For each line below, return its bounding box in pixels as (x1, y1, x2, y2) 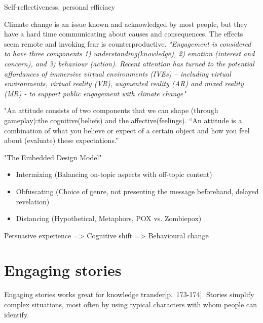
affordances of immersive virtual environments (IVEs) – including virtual (4, 68, 231, 79)
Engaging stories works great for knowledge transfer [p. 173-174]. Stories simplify (4, 289, 254, 300)
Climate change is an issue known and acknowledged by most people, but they (4, 18, 248, 29)
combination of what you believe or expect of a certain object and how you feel (4, 125, 250, 135)
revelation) (16, 196, 50, 206)
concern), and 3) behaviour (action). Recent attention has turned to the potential (4, 58, 254, 68)
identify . (4, 309, 29, 319)
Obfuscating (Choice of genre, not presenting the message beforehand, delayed (16, 186, 259, 196)
